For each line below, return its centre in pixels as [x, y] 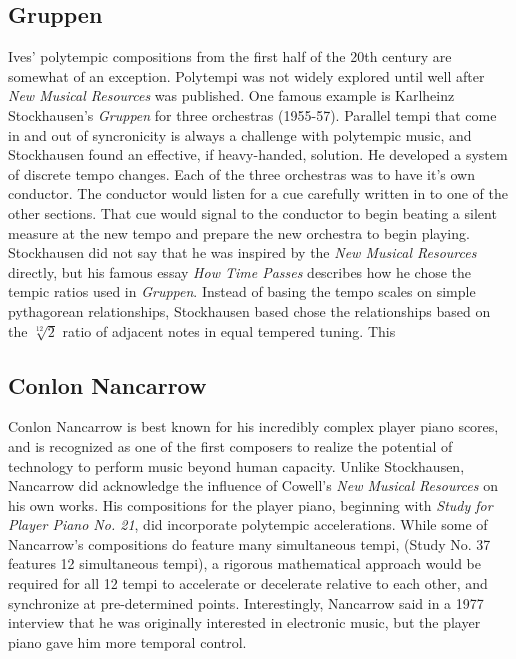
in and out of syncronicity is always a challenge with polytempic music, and [240, 134]
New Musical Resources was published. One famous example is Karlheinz [231, 95]
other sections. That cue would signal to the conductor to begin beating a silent [252, 212]
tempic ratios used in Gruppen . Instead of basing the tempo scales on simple [242, 291]
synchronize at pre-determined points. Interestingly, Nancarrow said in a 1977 [246, 602]
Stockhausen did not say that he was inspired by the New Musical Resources [242, 252]
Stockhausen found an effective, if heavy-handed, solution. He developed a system [258, 154]
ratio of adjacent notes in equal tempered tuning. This [229, 330]
